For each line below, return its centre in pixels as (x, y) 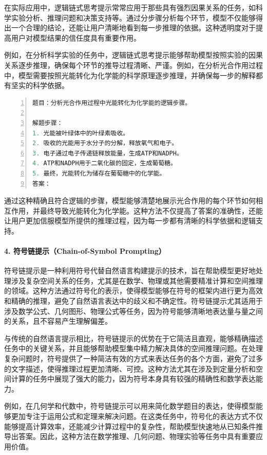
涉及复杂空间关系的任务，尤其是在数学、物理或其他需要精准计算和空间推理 (137, 280)
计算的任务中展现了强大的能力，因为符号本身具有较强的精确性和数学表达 (133, 379)
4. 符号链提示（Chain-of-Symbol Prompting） (85, 251)
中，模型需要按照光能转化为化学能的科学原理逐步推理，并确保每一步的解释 (130, 75)
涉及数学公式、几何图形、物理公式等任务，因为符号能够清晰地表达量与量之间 (133, 311)
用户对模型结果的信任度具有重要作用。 (76, 37)
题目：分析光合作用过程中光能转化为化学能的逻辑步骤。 (112, 103)
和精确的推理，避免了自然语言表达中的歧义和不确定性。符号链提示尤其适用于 (133, 301)
